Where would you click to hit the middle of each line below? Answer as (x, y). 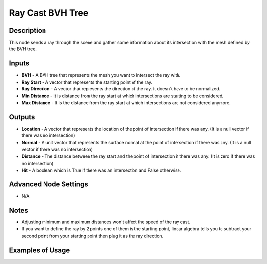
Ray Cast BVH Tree (49, 13)
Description (28, 30)
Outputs (22, 117)
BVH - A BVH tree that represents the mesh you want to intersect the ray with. (101, 75)
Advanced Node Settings (49, 184)
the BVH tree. (23, 49)
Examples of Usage (40, 250)
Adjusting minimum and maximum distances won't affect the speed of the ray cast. (106, 222)
